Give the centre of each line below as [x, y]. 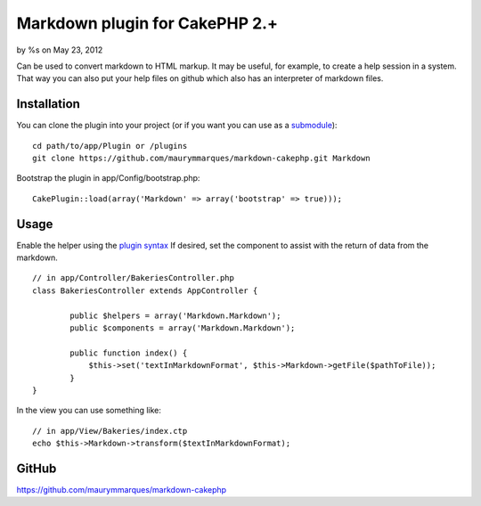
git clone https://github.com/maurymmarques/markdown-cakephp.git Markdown [201, 159]
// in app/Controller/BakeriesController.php [134, 278]
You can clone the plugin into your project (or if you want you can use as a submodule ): [177, 126]
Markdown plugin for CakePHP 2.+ [147, 23]
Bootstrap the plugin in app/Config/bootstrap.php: [108, 178]
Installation [48, 104]
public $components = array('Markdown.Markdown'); [183, 328]
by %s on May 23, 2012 [60, 50]
